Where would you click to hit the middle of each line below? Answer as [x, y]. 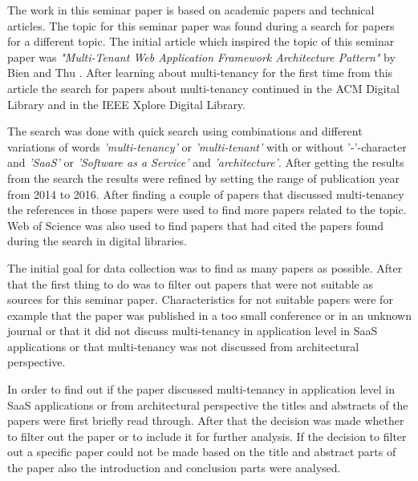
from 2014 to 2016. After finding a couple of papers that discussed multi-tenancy [206, 194]
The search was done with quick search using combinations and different [185, 131]
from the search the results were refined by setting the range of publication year [204, 178]
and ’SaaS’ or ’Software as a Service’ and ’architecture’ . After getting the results [206, 162]
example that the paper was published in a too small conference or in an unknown [209, 315]
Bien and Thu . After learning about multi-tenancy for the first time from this [200, 73]
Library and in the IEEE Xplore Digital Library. [126, 104]
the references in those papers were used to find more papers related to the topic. [207, 210]
